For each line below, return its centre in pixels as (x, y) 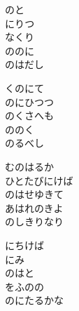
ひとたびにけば (39, 180)
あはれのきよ (34, 207)
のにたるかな (34, 300)
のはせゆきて (34, 194)
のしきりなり (34, 221)
